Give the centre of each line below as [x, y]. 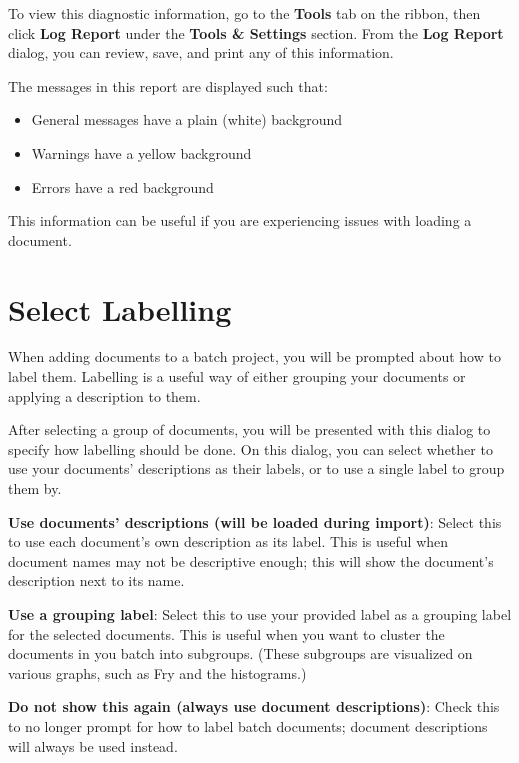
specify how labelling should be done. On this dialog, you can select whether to [250, 448]
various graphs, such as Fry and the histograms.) [157, 672]
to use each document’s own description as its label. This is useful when [228, 541]
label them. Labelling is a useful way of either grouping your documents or [237, 376]
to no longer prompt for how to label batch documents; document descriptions [248, 725]
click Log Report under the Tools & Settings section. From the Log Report [256, 32]
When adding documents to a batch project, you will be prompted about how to [254, 356]
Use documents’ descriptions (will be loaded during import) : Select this [255, 521]
